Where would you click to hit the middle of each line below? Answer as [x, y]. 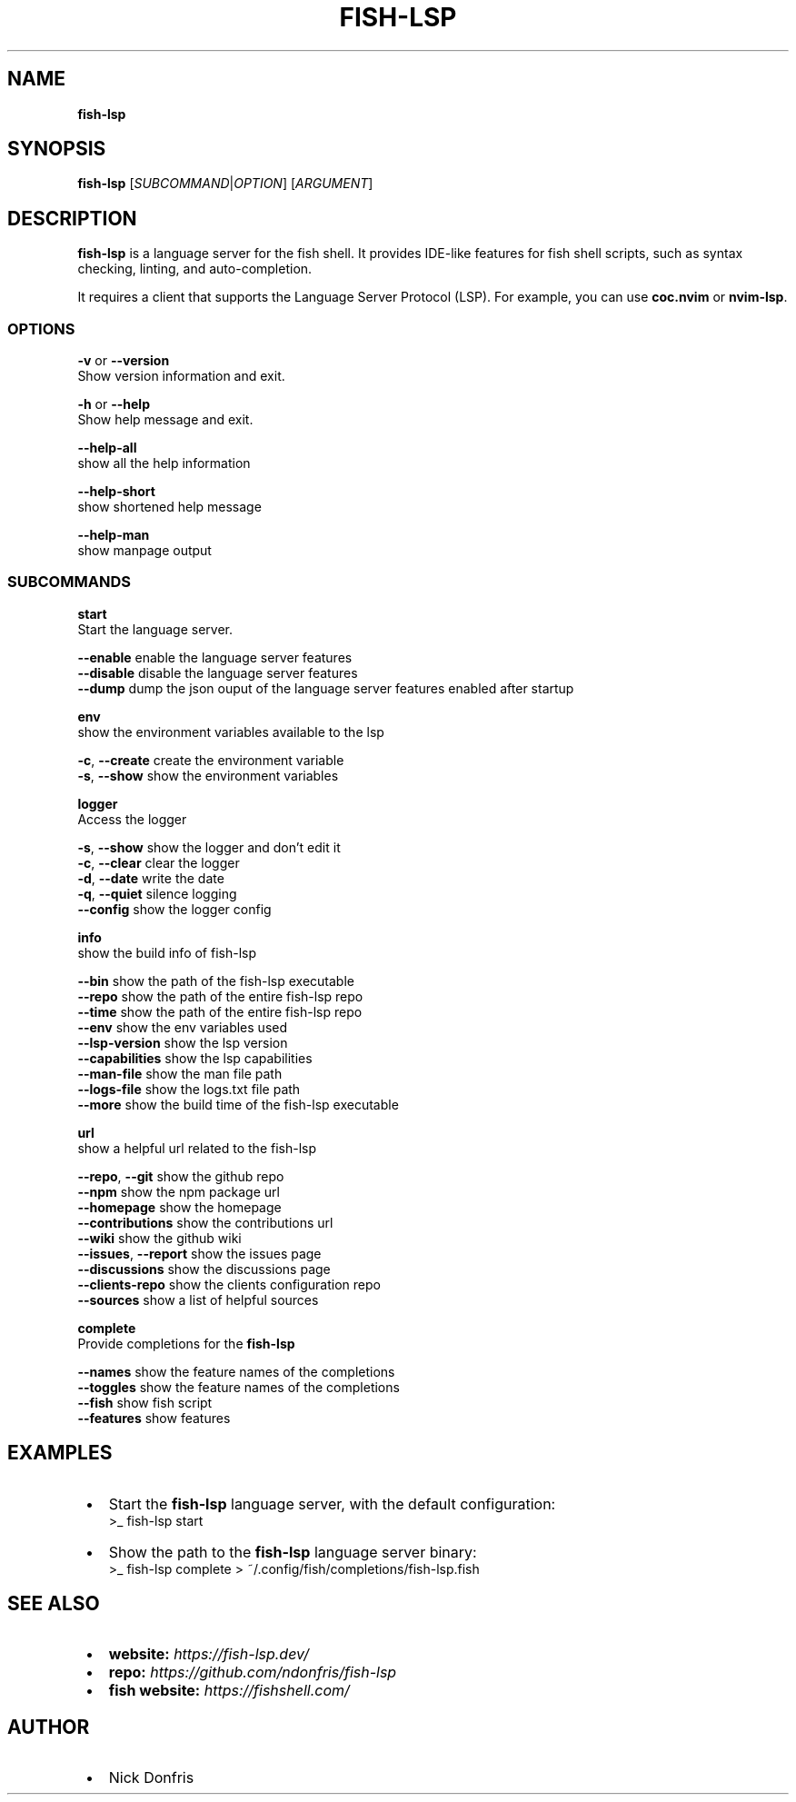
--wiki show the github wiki [159, 1238]
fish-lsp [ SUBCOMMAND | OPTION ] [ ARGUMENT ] [225, 184]
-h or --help [114, 404]
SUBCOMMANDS [69, 582]
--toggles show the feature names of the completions [239, 1387]
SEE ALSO [54, 1604]
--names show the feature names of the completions [236, 1371]
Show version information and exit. [181, 376]
